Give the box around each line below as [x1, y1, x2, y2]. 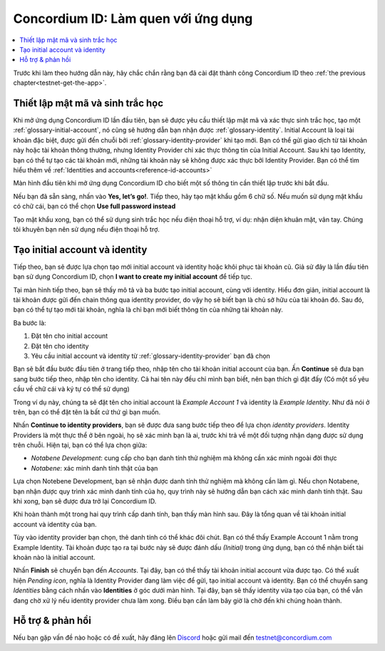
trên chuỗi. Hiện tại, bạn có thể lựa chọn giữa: [13, 441, 148, 449]
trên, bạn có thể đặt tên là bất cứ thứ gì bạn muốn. [13, 407, 161, 416]
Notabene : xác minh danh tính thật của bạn [31, 463, 158, 472]
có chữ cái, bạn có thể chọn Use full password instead [13, 202, 176, 210]
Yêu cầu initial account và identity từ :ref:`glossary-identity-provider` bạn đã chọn [31, 352, 271, 360]
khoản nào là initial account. [13, 553, 96, 561]
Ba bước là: [13, 318, 46, 327]
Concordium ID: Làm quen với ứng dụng [13, 11, 253, 26]
